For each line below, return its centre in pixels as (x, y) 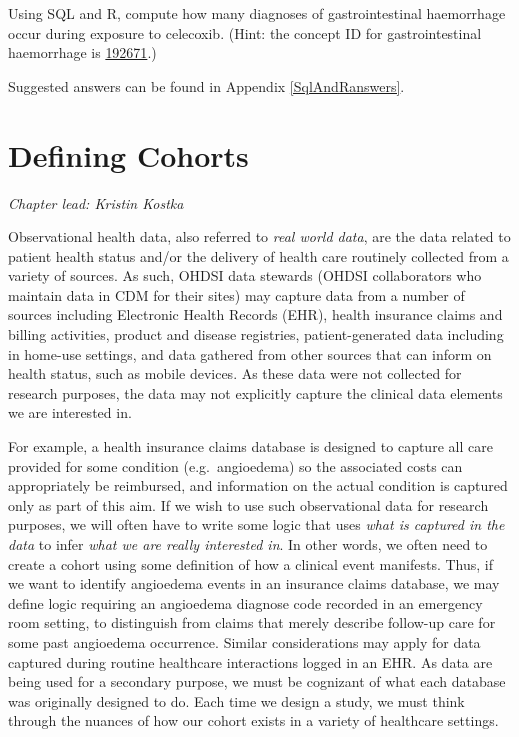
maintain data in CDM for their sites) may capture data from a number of (236, 294)
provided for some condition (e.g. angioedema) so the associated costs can (235, 465)
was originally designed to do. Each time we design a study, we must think (236, 700)
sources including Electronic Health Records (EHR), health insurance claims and (255, 314)
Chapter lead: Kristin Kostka (96, 202)
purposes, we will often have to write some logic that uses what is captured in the (256, 524)
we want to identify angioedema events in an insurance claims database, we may (254, 583)
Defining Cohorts (128, 154)
